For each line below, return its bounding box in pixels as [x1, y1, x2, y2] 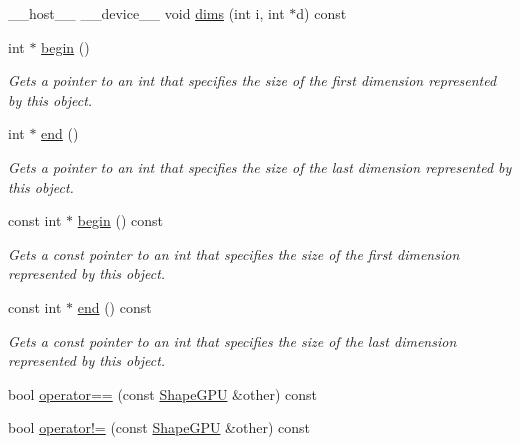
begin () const [77, 210, 163, 231]
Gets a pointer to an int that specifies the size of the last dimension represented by [8, 156, 512, 177]
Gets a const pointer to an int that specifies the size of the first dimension [8, 243, 460, 264]
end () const [77, 296, 152, 317]
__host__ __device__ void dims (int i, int [8, 3, 285, 23]
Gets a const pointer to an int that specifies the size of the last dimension [8, 330, 457, 351]
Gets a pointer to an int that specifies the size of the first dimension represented [8, 70, 497, 91]
